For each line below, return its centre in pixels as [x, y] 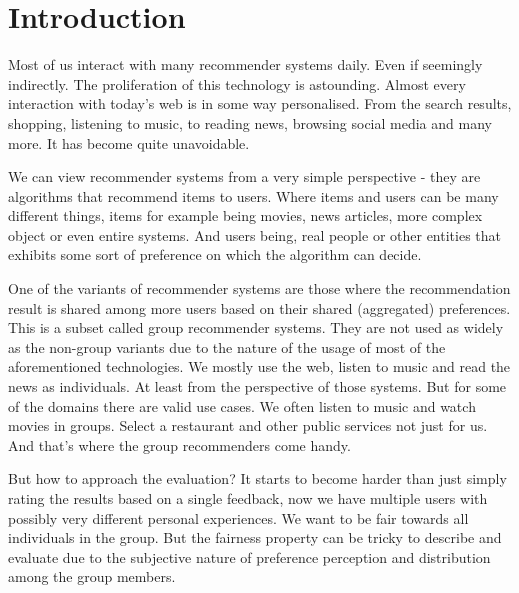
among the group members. [92, 576]
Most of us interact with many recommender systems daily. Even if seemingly [245, 64]
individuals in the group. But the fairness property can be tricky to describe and [255, 537]
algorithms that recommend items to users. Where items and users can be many [253, 195]
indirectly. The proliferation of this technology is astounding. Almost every [237, 83]
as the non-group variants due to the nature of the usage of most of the [227, 346]
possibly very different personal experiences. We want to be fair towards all [238, 517]
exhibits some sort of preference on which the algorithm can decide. [215, 254]
